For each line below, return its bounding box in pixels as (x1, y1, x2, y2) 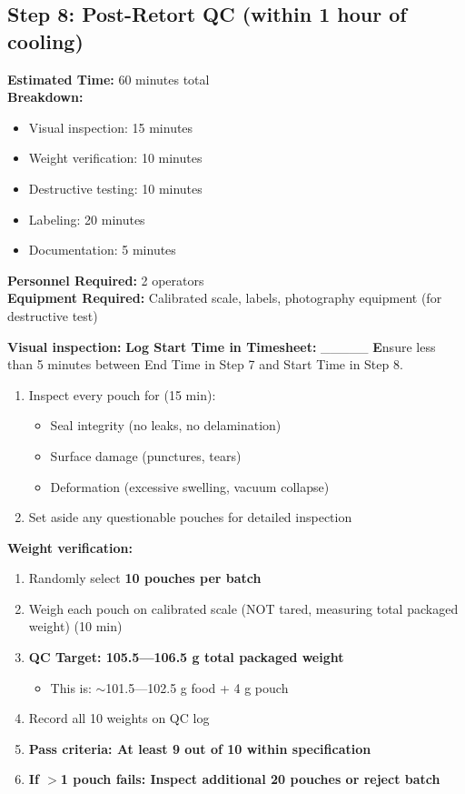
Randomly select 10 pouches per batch (28, 568, 262, 588)
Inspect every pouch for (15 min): (28, 385, 216, 404)
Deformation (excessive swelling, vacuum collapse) (50, 477, 330, 496)
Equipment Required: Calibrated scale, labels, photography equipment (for (7, 288, 442, 307)
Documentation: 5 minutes (28, 240, 176, 259)
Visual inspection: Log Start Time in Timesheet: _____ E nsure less (7, 337, 436, 356)
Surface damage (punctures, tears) (50, 446, 242, 465)
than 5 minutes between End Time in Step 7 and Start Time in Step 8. (7, 355, 403, 374)
